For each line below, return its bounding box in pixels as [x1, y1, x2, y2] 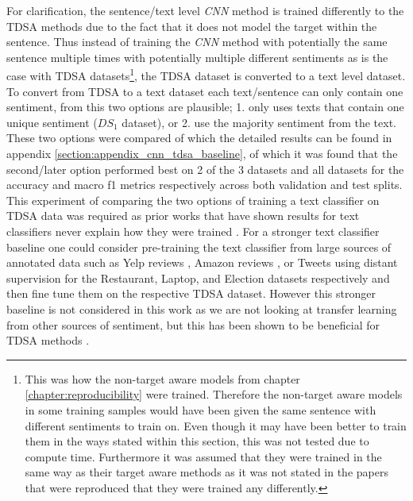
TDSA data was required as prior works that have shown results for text [6, 207, 360, 224]
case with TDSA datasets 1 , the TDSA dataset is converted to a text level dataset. [6, 65, 406, 84]
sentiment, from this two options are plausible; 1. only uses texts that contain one [6, 98, 404, 115]
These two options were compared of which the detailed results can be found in [6, 129, 392, 146]
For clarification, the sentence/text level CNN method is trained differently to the [6, 2, 404, 18]
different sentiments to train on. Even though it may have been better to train [25, 417, 407, 434]
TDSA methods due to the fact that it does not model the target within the [6, 17, 377, 34]
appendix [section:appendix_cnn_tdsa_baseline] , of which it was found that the [6, 145, 398, 161]
